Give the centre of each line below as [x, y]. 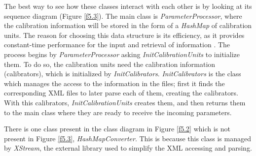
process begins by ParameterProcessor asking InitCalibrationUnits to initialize [122, 54]
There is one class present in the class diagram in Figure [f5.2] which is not [117, 129]
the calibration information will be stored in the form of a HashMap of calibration [128, 25]
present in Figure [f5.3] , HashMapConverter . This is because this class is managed [128, 138]
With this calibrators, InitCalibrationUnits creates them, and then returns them [125, 102]
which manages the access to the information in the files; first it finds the [114, 83]
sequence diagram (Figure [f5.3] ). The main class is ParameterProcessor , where [123, 16]
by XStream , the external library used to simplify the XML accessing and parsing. [128, 148]
